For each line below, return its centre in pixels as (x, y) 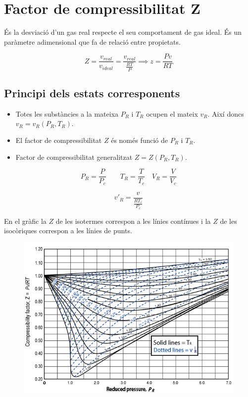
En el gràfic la (25, 221)
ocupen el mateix (172, 113)
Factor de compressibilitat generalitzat (74, 157)
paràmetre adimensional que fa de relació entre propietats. (92, 41)
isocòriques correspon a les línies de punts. (68, 231)
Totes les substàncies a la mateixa (67, 113)
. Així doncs (226, 113)
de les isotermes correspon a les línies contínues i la (133, 221)
